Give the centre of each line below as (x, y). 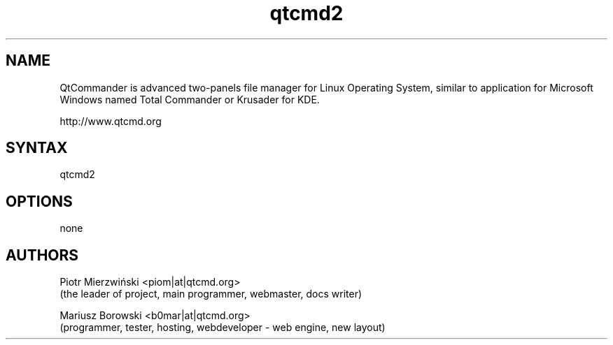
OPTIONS (39, 201)
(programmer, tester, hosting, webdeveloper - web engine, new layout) (223, 328)
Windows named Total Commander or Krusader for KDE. (190, 99)
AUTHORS (42, 255)
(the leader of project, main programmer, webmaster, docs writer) (211, 294)
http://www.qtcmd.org (111, 121)
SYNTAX (37, 148)
